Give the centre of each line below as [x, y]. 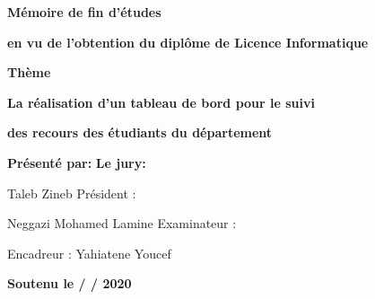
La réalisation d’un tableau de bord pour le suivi [161, 102]
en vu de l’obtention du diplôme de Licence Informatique [188, 42]
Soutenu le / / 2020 [70, 283]
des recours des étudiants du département [140, 132]
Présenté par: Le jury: [77, 162]
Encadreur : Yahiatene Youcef [89, 253]
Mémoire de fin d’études [84, 12]
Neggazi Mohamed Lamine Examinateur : [122, 223]
